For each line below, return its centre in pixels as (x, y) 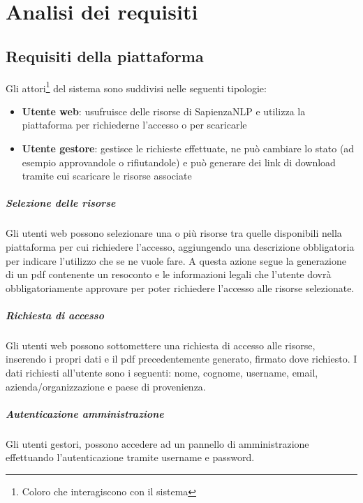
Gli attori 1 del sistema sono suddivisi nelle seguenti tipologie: (136, 87)
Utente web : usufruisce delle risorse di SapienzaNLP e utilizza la (164, 111)
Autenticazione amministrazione (85, 413)
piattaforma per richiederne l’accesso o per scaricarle (134, 125)
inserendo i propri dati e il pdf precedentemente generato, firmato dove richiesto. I (181, 359)
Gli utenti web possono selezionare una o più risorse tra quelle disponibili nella (174, 233)
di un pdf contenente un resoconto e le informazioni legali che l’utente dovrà (169, 274)
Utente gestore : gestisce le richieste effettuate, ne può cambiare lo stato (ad (188, 148)
